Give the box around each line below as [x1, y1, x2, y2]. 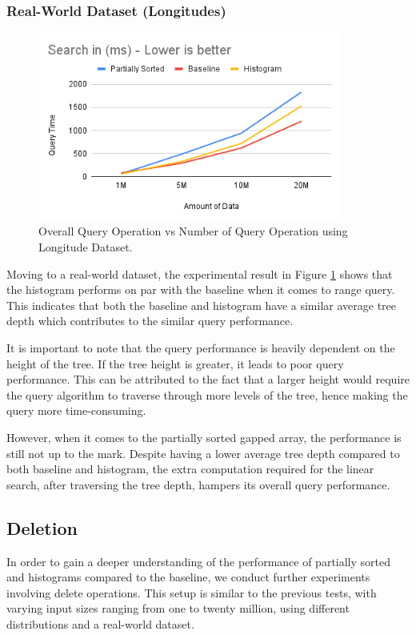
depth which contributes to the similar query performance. [6, 312, 294, 329]
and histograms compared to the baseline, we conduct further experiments [6, 569, 370, 585]
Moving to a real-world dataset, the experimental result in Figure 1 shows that [6, 265, 393, 282]
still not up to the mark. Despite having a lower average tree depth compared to [6, 444, 400, 461]
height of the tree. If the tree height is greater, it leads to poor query [6, 355, 344, 372]
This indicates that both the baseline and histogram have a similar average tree [6, 296, 397, 313]
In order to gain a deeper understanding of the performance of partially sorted [6, 553, 391, 569]
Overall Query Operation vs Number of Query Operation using [38, 223, 348, 239]
